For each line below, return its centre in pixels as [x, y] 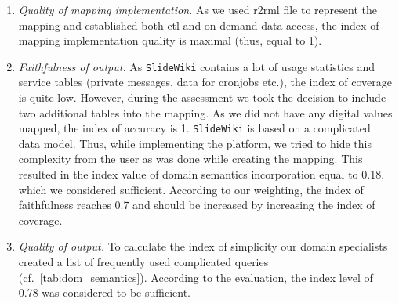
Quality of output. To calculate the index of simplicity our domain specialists [203, 246]
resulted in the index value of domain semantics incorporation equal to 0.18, [201, 174]
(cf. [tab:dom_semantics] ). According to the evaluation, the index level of [196, 277]
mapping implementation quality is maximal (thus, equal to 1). [170, 40]
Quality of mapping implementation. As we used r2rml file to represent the [198, 9]
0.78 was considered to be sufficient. [104, 292]
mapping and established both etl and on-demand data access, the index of [199, 25]
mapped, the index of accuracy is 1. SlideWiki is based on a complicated [194, 128]
